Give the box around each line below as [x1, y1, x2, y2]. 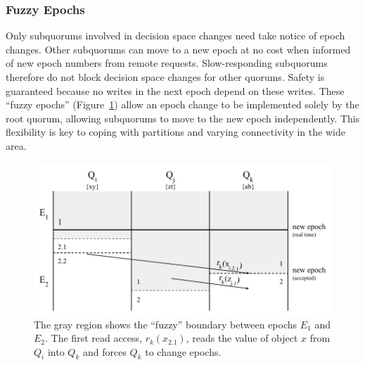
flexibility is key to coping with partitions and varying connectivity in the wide [6, 124, 345, 139]
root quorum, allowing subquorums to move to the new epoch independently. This [6, 110, 360, 125]
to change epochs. [145, 344, 222, 359]
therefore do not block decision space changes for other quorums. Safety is [6, 70, 325, 84]
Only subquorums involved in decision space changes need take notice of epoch [6, 28, 345, 43]
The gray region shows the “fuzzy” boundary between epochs [34, 316, 297, 331]
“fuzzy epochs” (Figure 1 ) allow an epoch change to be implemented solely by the [6, 97, 359, 112]
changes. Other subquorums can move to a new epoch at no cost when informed [6, 41, 351, 56]
